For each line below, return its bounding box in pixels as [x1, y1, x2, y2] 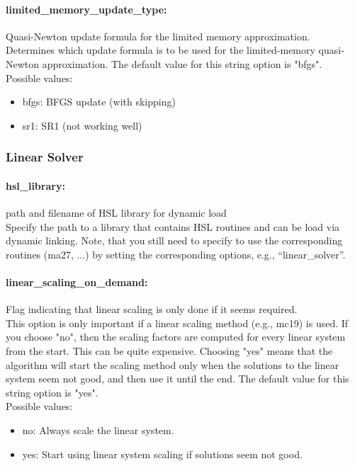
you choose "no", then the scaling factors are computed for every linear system [6, 329, 346, 344]
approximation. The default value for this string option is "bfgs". [42, 56, 322, 71]
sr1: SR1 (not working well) [22, 118, 142, 132]
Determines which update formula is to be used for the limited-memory [6, 42, 315, 57]
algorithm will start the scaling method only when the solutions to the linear [6, 357, 339, 372]
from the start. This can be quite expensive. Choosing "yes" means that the [6, 343, 333, 358]
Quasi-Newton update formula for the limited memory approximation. [6, 28, 310, 43]
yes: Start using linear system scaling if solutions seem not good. [22, 446, 303, 461]
